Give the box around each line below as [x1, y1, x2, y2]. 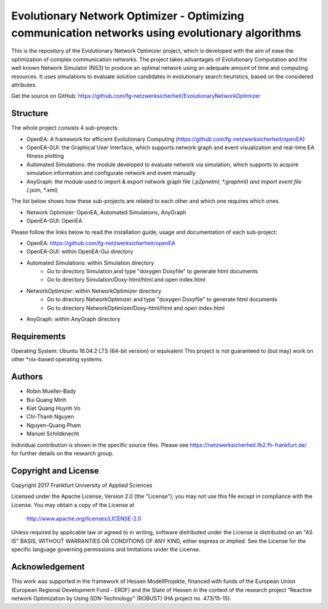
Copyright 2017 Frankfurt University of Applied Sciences [11, 481, 152, 489]
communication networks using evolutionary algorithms [11, 26, 302, 39]
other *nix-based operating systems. [11, 356, 103, 363]
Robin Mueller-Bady [26, 387, 77, 395]
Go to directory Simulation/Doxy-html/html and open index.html [47, 276, 206, 284]
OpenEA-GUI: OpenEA [26, 217, 83, 225]
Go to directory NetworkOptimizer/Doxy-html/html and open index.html [47, 304, 225, 311]
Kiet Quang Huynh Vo [26, 404, 81, 412]
